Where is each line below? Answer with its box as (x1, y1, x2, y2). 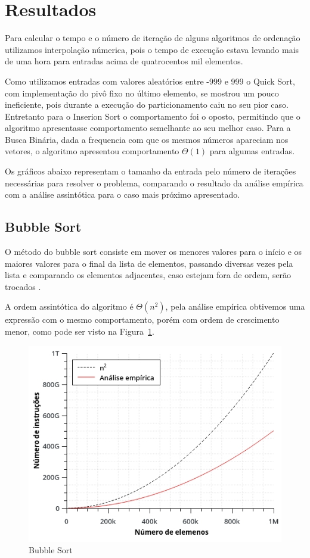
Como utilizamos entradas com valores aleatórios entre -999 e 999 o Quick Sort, (5, 74, 295, 87)
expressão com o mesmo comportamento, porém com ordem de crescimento (5, 313, 280, 326)
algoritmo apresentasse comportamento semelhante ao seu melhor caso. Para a (5, 121, 291, 134)
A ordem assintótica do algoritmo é (5, 300, 134, 313)
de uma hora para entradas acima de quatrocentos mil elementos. (5, 55, 243, 67)
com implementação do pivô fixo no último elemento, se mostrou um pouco (5, 86, 279, 99)
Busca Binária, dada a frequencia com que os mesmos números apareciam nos (5, 133, 289, 145)
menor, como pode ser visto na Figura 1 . (5, 325, 154, 338)
